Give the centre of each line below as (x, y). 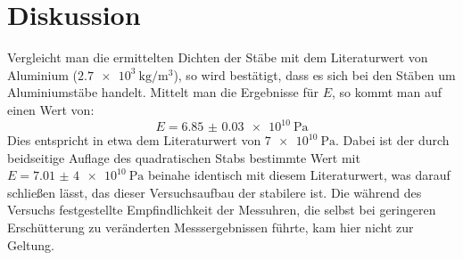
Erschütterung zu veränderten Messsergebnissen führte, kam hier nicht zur (211, 227)
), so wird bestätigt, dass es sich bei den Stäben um (314, 74)
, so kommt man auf (387, 92)
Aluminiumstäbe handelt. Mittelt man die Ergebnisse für (163, 92)
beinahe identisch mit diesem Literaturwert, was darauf (299, 175)
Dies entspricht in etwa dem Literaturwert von (134, 140)
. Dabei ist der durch (393, 140)
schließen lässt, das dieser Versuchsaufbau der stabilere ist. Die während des (215, 192)
